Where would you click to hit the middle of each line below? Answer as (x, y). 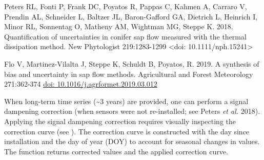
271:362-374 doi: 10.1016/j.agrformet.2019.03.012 (81, 84)
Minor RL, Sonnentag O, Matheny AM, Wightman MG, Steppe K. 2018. (119, 26)
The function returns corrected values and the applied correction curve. (116, 151)
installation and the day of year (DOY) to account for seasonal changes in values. (132, 141)
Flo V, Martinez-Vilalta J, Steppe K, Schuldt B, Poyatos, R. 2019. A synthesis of (132, 63)
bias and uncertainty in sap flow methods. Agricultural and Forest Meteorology (129, 74)
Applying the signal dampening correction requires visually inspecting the (120, 121)
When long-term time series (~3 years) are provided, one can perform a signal (126, 101)
